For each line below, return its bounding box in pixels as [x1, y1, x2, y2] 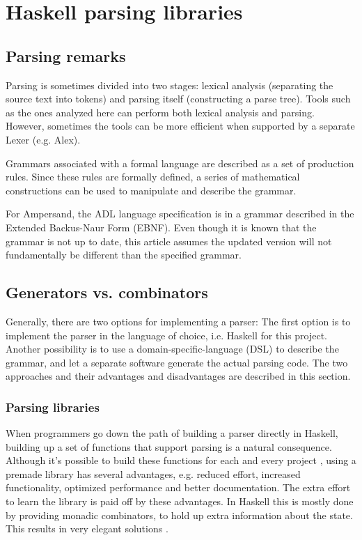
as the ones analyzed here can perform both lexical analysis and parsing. [6, 105, 315, 119]
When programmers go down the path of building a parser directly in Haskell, [6, 426, 338, 440]
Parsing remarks [6, 45, 126, 66]
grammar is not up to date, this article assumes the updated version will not [6, 233, 332, 248]
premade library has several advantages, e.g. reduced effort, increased [6, 466, 301, 481]
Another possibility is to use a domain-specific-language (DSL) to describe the [6, 341, 339, 356]
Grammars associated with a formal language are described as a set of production [6, 155, 354, 170]
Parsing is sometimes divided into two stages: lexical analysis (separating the [6, 77, 333, 92]
